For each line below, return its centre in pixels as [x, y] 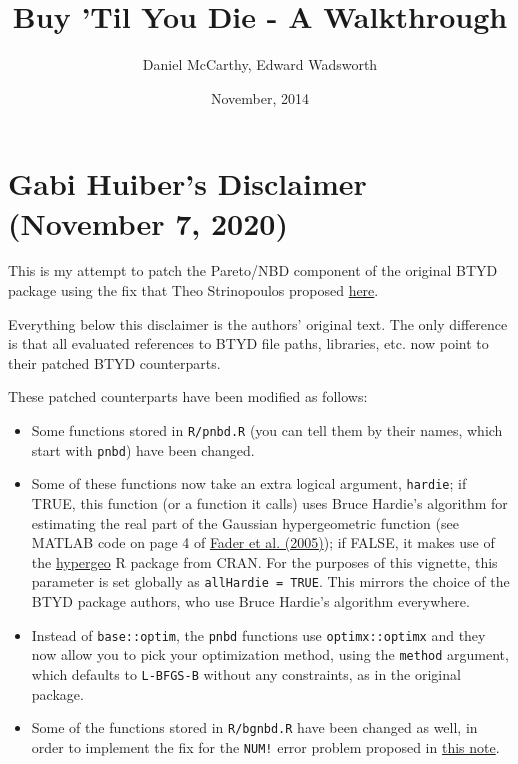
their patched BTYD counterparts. [114, 362]
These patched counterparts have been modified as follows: [188, 396]
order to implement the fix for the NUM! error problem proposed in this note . [265, 746]
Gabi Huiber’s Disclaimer [187, 183]
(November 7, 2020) [148, 222]
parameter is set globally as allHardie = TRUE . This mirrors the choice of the [270, 581]
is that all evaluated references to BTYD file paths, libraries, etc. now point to [248, 343]
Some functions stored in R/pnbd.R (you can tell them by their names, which [267, 430]
